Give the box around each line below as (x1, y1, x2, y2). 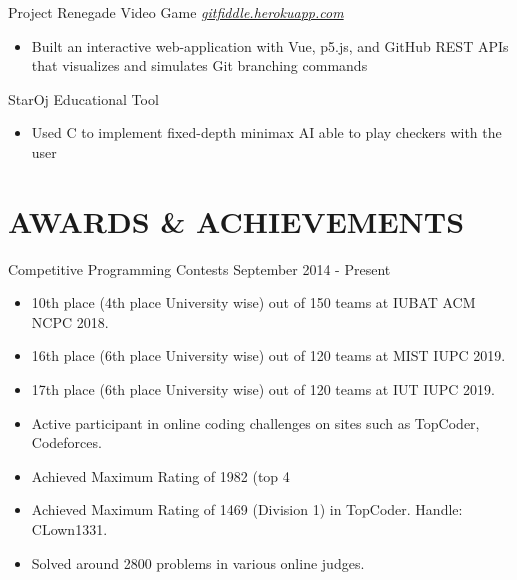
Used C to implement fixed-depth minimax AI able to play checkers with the (31, 122, 502, 143)
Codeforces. (31, 432, 102, 453)
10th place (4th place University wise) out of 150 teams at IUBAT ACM (31, 292, 476, 313)
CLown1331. (31, 519, 108, 540)
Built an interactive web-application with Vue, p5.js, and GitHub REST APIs (31, 35, 509, 56)
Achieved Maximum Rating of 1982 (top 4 (31, 465, 290, 486)
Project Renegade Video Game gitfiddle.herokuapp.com (8, 2, 344, 22)
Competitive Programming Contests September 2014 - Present (8, 258, 391, 279)
